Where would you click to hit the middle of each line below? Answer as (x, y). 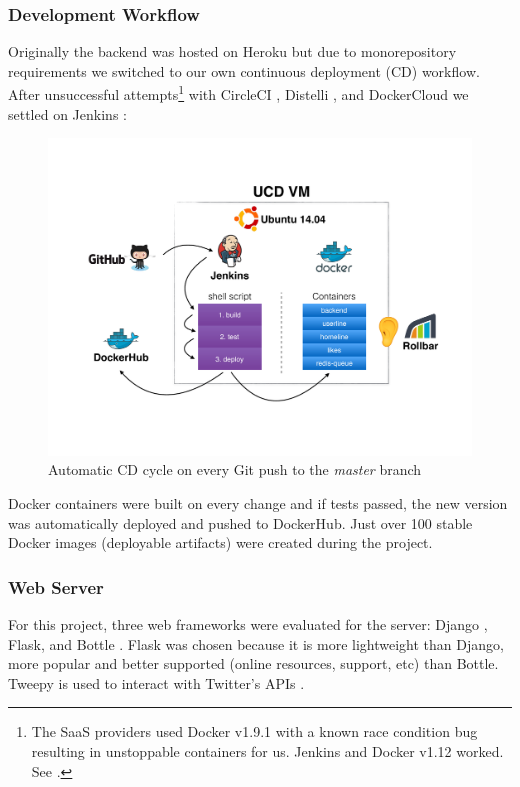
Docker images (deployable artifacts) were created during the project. (220, 542)
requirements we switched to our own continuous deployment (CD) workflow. (244, 70)
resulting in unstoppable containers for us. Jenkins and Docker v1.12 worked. (267, 750)
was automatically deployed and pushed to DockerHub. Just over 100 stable (240, 522)
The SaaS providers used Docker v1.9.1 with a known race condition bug (254, 731)
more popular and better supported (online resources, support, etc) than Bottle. (253, 663)
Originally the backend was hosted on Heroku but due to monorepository (232, 51)
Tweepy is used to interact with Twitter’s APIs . (156, 682)
